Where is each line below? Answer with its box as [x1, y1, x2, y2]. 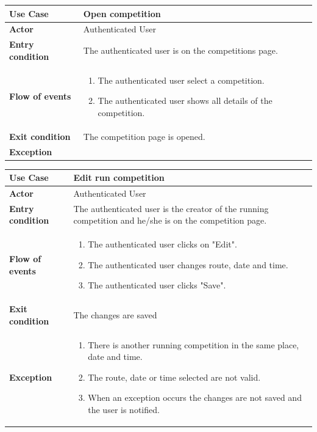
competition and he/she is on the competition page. [73, 214, 267, 227]
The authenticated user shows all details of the [98, 94, 272, 107]
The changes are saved [73, 309, 157, 321]
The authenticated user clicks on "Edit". [88, 238, 237, 251]
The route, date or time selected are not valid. [88, 370, 261, 383]
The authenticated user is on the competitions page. [83, 43, 278, 56]
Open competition [83, 7, 161, 20]
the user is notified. [88, 403, 160, 416]
